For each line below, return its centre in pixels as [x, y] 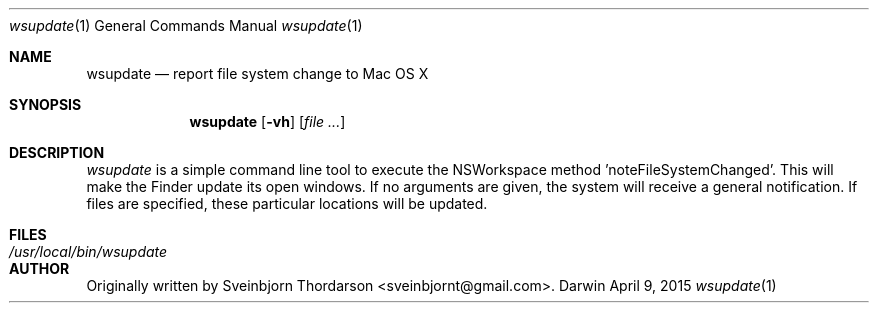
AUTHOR [39, 268]
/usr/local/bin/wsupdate [88, 251]
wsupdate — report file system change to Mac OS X [257, 73]
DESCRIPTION [57, 152]
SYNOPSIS [45, 104]
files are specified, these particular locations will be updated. [287, 203]
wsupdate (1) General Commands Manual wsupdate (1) [186, 25]
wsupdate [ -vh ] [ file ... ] [267, 121]
